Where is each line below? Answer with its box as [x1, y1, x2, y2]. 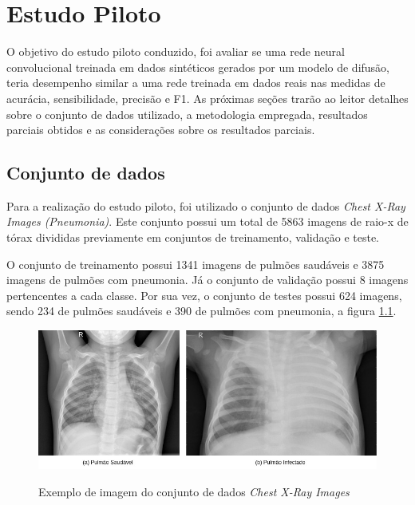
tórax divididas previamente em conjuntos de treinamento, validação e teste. [6, 229, 379, 246]
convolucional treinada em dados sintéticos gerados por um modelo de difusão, [6, 58, 390, 75]
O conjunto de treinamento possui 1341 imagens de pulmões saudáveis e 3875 [6, 255, 385, 272]
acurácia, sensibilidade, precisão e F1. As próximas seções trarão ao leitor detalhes [6, 89, 409, 106]
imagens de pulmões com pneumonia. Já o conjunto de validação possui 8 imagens [6, 271, 409, 288]
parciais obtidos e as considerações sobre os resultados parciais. [6, 121, 315, 138]
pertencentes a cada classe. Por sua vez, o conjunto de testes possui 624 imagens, [6, 286, 402, 303]
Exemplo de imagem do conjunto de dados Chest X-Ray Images [38, 483, 350, 499]
